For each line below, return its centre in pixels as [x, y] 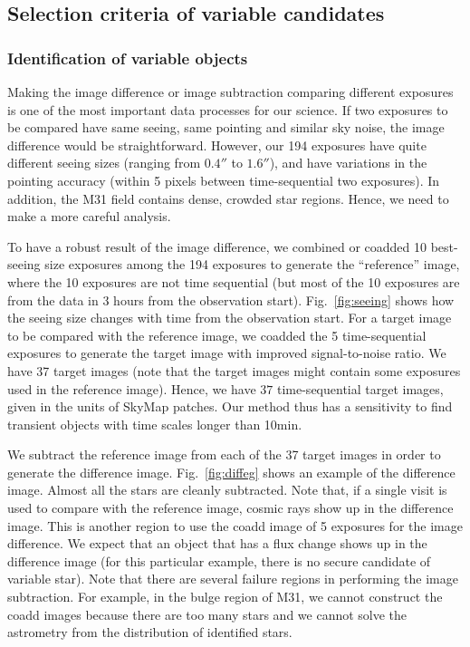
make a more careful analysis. [89, 216]
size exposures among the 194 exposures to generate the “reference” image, [252, 264]
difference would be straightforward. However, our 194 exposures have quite [217, 145]
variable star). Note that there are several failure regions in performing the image [233, 579]
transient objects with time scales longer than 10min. [155, 424]
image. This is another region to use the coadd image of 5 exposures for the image [235, 525]
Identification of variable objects [128, 58]
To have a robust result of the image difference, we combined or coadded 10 [217, 246]
